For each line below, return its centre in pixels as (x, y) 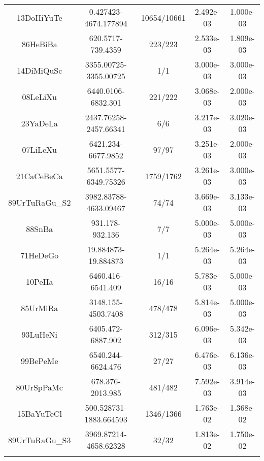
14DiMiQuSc (40, 70)
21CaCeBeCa (39, 176)
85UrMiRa (40, 308)
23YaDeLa (39, 123)
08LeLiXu (39, 96)
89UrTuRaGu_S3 (40, 440)
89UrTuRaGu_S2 (40, 202)
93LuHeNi (39, 334)
